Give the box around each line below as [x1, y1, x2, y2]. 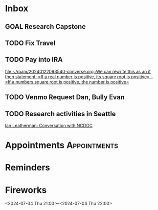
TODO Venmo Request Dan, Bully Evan [5, 93, 125, 102]
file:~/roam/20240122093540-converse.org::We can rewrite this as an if [5, 68, 151, 74]
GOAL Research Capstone [5, 22, 86, 31]
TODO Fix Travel [5, 39, 56, 47]
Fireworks [5, 184, 47, 195]
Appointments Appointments [5, 140, 118, 151]
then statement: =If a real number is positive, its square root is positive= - [5, 74, 153, 80]
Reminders [5, 162, 50, 173]
